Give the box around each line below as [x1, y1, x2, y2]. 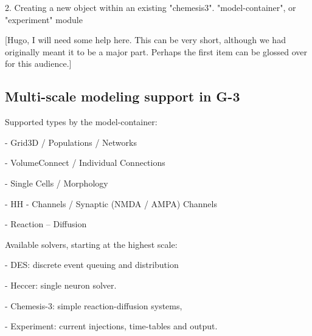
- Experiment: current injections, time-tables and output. [5, 320, 218, 332]
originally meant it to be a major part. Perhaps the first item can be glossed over [5, 45, 307, 58]
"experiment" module [5, 13, 83, 26]
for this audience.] [5, 57, 72, 70]
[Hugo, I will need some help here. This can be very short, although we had [5, 33, 286, 46]
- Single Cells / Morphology [5, 176, 108, 189]
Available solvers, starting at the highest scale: [5, 238, 178, 250]
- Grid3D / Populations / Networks [5, 135, 137, 148]
